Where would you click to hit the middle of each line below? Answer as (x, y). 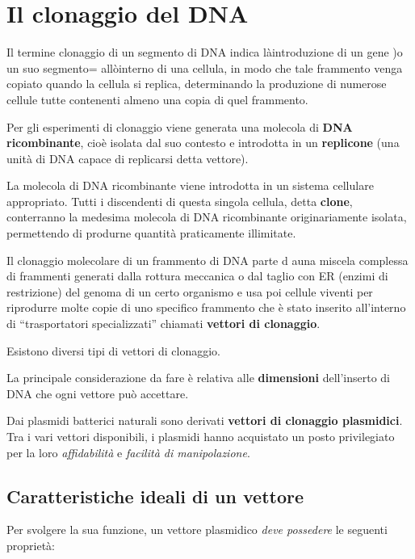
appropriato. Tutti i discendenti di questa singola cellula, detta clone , (180, 201)
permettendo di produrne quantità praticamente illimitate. (151, 233)
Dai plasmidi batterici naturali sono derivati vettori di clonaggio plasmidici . (205, 420)
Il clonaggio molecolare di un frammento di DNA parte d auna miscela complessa (207, 260)
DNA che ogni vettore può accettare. (98, 393)
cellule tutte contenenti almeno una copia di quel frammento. (157, 99)
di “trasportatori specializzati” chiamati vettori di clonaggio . (163, 324)
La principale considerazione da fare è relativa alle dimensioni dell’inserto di (198, 378)
